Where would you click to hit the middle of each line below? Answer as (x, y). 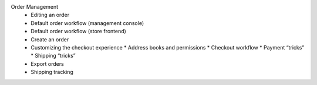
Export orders (47, 63)
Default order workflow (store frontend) (78, 31)
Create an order (50, 39)
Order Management (35, 7)
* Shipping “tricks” (53, 56)
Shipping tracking (52, 72)
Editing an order (50, 15)
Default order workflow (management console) (87, 23)
